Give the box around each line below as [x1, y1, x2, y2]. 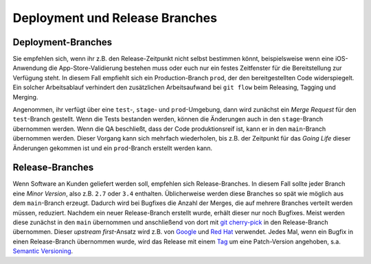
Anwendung [12, 64, 47, 72]
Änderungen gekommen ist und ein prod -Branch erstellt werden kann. [12, 144, 213, 152]
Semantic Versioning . [12, 247, 74, 255]
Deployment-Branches [12, 36, 113, 48]
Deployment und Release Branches [12, 10, 218, 25]
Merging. [12, 93, 38, 101]
